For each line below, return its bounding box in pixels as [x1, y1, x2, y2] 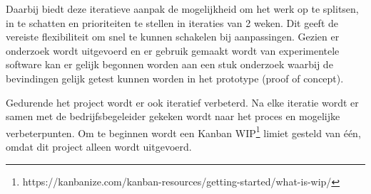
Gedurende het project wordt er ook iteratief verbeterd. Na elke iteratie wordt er [6, 95, 359, 109]
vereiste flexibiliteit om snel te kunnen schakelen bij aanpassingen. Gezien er [6, 29, 340, 44]
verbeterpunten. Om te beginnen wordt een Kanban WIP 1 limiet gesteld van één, [6, 123, 361, 140]
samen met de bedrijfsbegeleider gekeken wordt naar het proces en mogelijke [6, 109, 340, 124]
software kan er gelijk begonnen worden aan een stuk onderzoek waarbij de [6, 57, 333, 72]
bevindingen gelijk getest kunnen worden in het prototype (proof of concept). [6, 70, 344, 85]
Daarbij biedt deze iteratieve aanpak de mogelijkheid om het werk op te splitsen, [6, 1, 359, 16]
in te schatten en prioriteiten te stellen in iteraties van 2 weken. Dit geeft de [6, 15, 338, 30]
